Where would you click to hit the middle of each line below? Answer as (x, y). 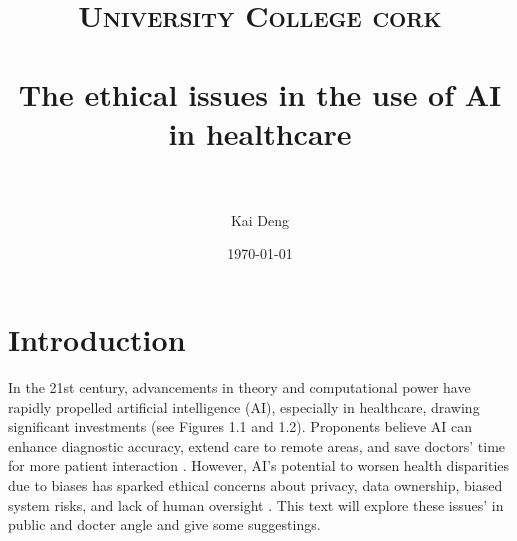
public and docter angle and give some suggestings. (164, 524)
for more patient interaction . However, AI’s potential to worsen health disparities (259, 465)
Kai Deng (260, 219)
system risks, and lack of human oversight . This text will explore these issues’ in (256, 504)
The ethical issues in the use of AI (260, 93)
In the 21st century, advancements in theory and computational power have (239, 387)
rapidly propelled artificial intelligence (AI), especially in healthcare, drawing (244, 406)
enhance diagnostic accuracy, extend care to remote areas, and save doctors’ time (257, 445)
